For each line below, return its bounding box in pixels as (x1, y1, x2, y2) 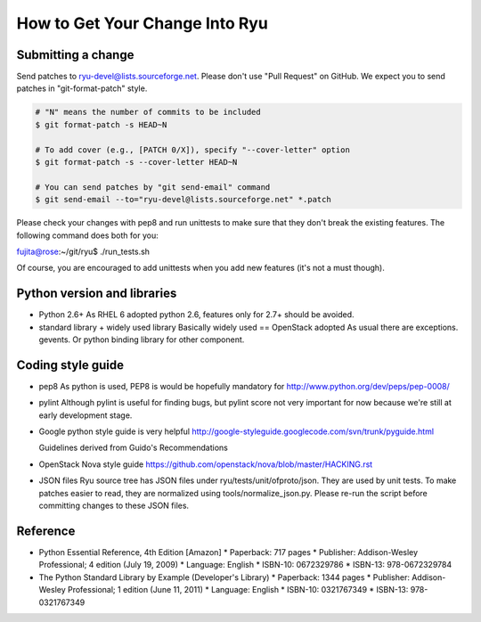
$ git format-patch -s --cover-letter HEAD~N (35, 157, 238, 167)
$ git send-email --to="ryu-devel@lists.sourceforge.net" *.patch (35, 194, 331, 205)
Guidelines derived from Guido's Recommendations (38, 442, 229, 454)
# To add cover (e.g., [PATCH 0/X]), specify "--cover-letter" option (35, 144, 351, 155)
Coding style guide (16, 357, 125, 372)
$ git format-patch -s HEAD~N (35, 119, 167, 129)
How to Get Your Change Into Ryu (16, 13, 269, 33)
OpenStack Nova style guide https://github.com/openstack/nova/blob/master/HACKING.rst (38, 459, 373, 470)
